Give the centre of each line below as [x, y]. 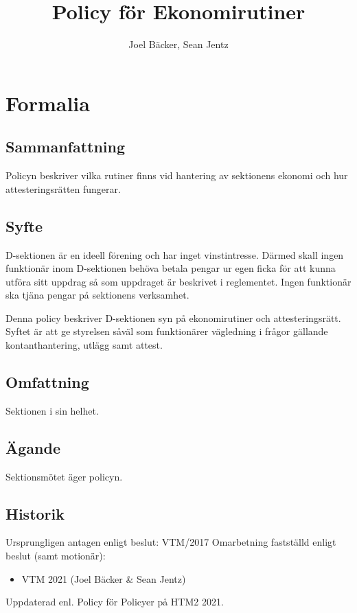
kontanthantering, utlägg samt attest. [84, 345]
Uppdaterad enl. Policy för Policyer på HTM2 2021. [115, 602]
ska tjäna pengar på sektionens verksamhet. [97, 295]
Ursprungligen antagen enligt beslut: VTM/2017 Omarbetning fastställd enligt [171, 542]
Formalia [48, 103]
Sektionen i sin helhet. [52, 410]
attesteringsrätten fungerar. [63, 188]
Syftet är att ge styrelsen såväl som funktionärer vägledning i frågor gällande [167, 331]
